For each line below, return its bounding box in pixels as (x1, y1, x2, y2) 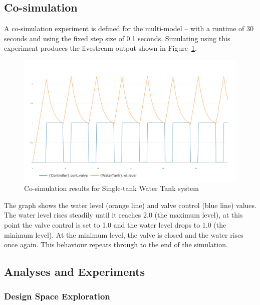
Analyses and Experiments (4, 264, 145, 279)
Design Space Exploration (4, 290, 110, 302)
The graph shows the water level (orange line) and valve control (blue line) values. (4, 199, 256, 210)
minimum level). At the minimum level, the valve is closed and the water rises (4, 229, 243, 240)
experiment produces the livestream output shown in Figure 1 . (4, 43, 197, 53)
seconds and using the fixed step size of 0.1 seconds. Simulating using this (4, 33, 230, 43)
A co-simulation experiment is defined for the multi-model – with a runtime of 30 (4, 23, 254, 34)
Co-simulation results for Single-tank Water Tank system (24, 183, 199, 193)
